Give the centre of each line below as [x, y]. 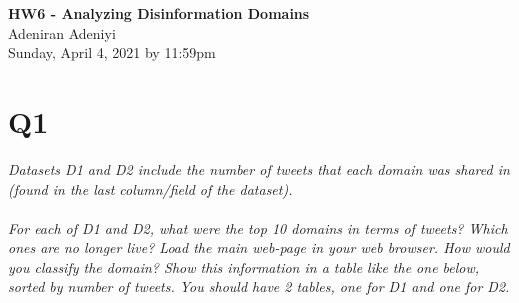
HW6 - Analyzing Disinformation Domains [159, 13]
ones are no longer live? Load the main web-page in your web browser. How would [259, 247]
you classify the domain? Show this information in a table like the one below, [244, 266]
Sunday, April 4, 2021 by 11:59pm [112, 52]
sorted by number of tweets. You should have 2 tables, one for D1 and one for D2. [259, 286]
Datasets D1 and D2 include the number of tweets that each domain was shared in [259, 168]
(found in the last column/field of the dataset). [150, 188]
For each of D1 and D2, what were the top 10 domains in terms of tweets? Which [258, 227]
